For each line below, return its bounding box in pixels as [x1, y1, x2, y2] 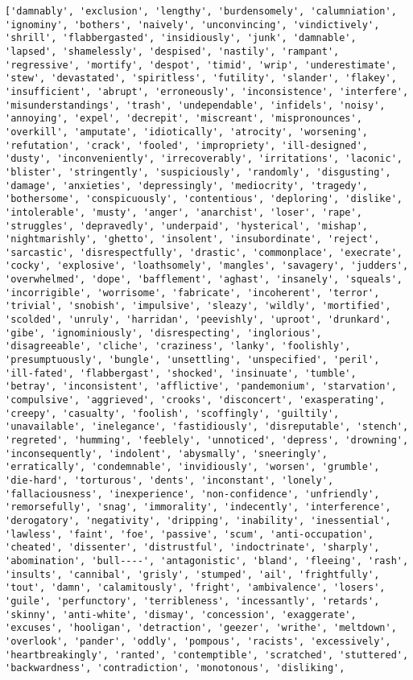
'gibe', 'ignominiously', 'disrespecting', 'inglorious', [5, 327, 322, 339]
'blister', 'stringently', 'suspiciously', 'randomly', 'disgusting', [5, 166, 391, 178]
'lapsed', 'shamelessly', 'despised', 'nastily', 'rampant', [5, 45, 340, 57]
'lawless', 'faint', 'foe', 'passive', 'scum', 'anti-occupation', [5, 528, 374, 540]
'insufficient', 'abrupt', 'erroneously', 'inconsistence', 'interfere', [5, 85, 409, 97]
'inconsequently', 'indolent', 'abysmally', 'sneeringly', [5, 447, 328, 460]
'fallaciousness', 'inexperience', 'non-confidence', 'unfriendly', [5, 488, 380, 500]
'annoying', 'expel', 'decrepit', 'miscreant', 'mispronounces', [5, 113, 362, 125]
